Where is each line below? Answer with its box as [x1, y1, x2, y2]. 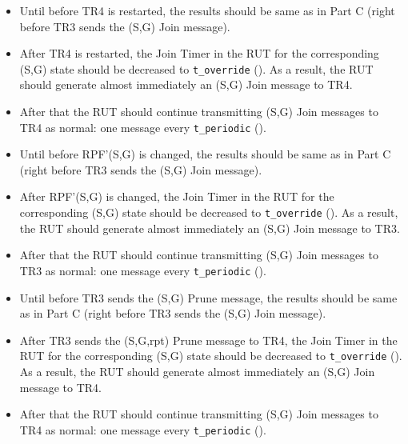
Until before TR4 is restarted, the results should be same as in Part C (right [19, 2, 395, 18]
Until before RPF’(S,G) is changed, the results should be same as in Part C [19, 146, 391, 162]
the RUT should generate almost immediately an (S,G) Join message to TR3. [19, 219, 400, 236]
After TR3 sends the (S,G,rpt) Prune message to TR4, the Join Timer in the [19, 331, 398, 348]
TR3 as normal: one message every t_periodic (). [19, 262, 266, 278]
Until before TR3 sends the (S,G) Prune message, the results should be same [19, 289, 398, 306]
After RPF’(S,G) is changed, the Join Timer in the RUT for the [19, 188, 334, 205]
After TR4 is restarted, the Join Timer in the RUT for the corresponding [19, 45, 379, 62]
